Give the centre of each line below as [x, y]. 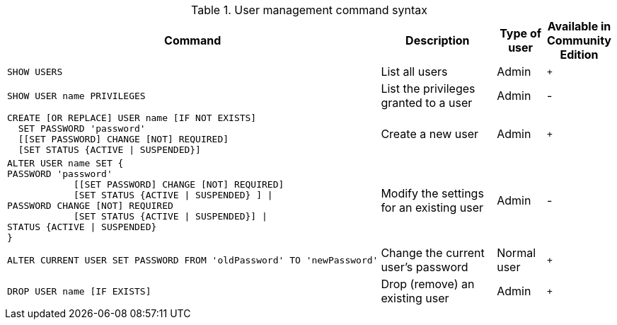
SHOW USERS [35, 72]
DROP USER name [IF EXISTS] [79, 291]
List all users [414, 72]
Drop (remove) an [428, 284]
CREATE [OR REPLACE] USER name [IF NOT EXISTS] [132, 118]
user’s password [425, 267]
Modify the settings [432, 193]
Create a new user [430, 134]
